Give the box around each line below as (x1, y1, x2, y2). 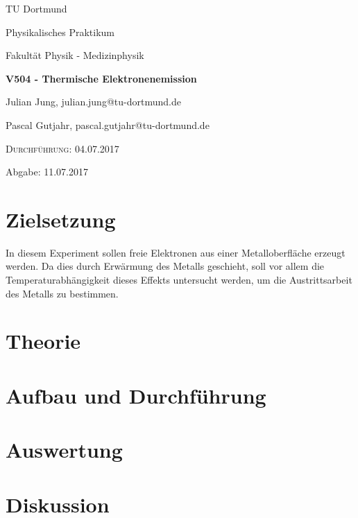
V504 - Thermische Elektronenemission (6, 71, 197, 85)
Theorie (6, 327, 81, 355)
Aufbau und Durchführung (6, 381, 266, 409)
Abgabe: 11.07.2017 (6, 164, 89, 179)
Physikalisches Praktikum (6, 24, 115, 39)
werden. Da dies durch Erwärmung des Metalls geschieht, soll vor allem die (6, 259, 325, 273)
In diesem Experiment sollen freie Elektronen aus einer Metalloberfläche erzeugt (6, 245, 346, 259)
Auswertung (6, 435, 123, 464)
